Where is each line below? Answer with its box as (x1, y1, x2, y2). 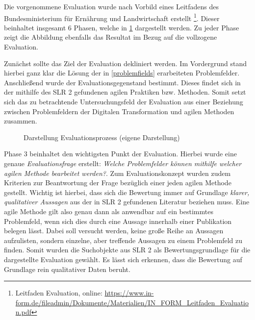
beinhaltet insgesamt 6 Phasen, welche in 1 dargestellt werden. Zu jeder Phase (4, 22, 239, 32)
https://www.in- (104, 288, 154, 298)
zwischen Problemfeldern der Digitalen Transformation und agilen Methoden (4, 106, 234, 116)
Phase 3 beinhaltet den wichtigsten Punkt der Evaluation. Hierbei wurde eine (4, 148, 237, 159)
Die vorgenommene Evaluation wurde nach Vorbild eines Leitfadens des (4, 1, 219, 11)
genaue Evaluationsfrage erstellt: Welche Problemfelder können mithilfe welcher (4, 158, 242, 168)
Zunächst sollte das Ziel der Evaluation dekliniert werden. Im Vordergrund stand (4, 58, 247, 68)
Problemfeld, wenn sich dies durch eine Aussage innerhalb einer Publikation (4, 216, 232, 226)
